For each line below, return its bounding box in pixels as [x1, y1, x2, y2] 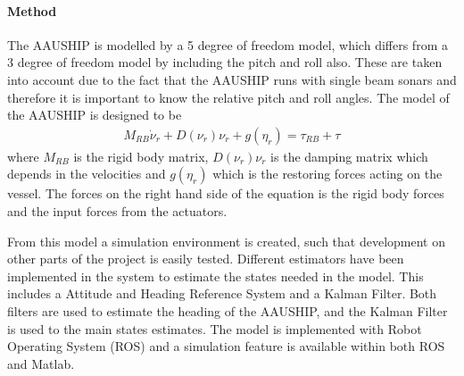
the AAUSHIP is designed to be [7, 105, 182, 124]
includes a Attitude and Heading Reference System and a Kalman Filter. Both [7, 284, 437, 303]
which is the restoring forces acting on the [212, 164, 443, 183]
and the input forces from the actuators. [7, 201, 228, 220]
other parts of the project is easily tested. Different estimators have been [7, 249, 404, 268]
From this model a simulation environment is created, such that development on [7, 231, 445, 250]
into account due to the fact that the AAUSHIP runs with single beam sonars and [7, 70, 457, 88]
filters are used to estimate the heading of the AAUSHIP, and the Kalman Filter [7, 301, 448, 320]
